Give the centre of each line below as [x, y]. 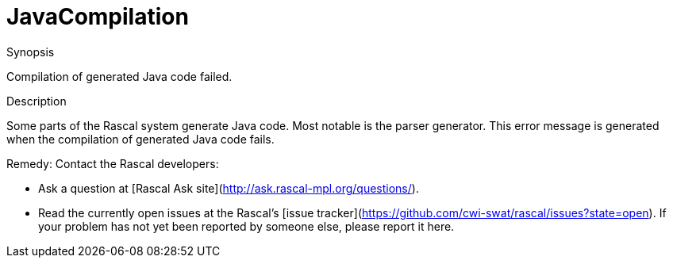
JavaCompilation [98, 17]
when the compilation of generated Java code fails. [140, 139]
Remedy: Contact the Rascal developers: [113, 163]
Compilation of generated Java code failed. [119, 76]
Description [37, 101]
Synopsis [31, 52]
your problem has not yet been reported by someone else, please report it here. [246, 226]
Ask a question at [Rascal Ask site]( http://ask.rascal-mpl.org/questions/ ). [229, 188]
